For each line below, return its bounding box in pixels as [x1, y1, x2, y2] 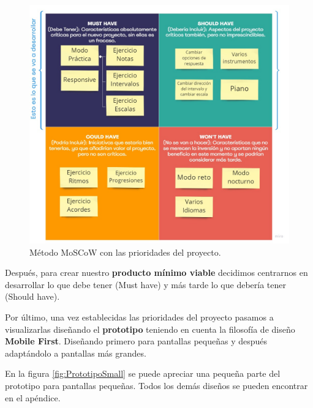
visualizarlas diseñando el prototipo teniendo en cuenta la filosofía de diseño [5, 322, 295, 335]
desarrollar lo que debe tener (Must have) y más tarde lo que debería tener [5, 278, 286, 291]
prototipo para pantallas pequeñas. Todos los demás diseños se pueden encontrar [5, 379, 308, 391]
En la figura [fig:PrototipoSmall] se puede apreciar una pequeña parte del [5, 367, 281, 380]
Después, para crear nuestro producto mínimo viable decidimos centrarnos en [5, 266, 308, 279]
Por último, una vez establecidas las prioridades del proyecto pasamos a [5, 311, 274, 324]
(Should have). [5, 290, 60, 303]
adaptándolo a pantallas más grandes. [5, 346, 146, 359]
